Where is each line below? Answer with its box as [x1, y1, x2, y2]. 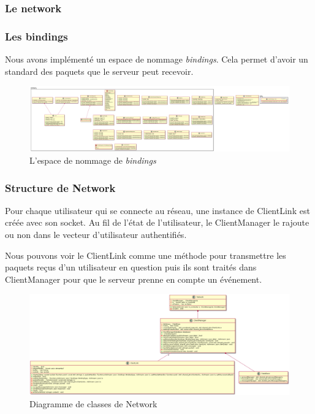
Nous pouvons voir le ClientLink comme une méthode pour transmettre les [5, 248, 286, 261]
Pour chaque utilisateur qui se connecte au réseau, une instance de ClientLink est [5, 204, 310, 217]
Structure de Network [5, 180, 116, 195]
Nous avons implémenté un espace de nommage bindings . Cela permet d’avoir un [5, 53, 308, 66]
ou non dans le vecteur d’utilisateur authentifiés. [5, 228, 187, 241]
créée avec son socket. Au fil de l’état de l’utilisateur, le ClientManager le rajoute [5, 216, 309, 229]
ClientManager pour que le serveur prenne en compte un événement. [5, 272, 262, 285]
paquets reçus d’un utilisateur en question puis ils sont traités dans [5, 261, 257, 274]
